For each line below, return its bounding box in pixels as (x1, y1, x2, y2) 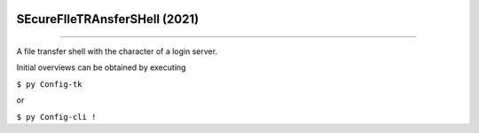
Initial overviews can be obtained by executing (16, 62, 186, 73)
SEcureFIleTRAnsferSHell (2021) (16, 12, 200, 27)
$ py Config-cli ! (16, 112, 97, 121)
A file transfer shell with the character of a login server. (16, 46, 217, 57)
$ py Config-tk (16, 79, 83, 89)
